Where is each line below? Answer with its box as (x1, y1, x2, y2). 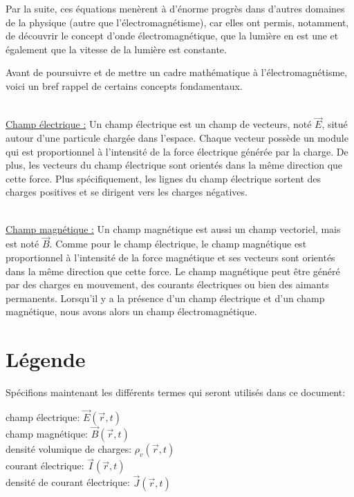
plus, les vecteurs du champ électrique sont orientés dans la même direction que (6, 158, 343, 172)
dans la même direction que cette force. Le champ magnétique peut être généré (6, 263, 340, 278)
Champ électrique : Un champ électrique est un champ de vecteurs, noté (6, 117, 312, 131)
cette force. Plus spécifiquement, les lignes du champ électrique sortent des (6, 171, 322, 185)
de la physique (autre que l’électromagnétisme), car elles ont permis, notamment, (6, 15, 349, 29)
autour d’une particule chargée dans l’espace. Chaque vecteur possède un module (6, 130, 348, 144)
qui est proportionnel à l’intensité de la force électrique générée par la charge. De (6, 144, 348, 158)
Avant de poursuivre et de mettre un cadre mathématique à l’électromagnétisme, (6, 65, 348, 79)
